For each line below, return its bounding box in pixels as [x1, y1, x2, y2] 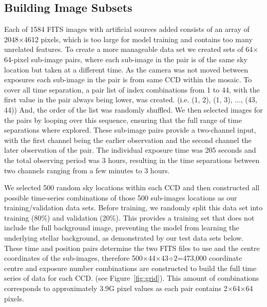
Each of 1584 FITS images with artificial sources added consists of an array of [4, 24, 250, 34]
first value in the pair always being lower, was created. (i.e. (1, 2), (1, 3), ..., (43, [4, 94, 257, 105]
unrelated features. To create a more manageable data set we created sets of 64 [4, 44, 253, 55]
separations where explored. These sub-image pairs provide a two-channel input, [4, 124, 256, 135]
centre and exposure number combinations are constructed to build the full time [4, 262, 257, 273]
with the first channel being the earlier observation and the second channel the [4, 134, 252, 145]
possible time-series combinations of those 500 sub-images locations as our [4, 192, 237, 203]
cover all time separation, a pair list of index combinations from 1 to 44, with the [4, 84, 260, 95]
